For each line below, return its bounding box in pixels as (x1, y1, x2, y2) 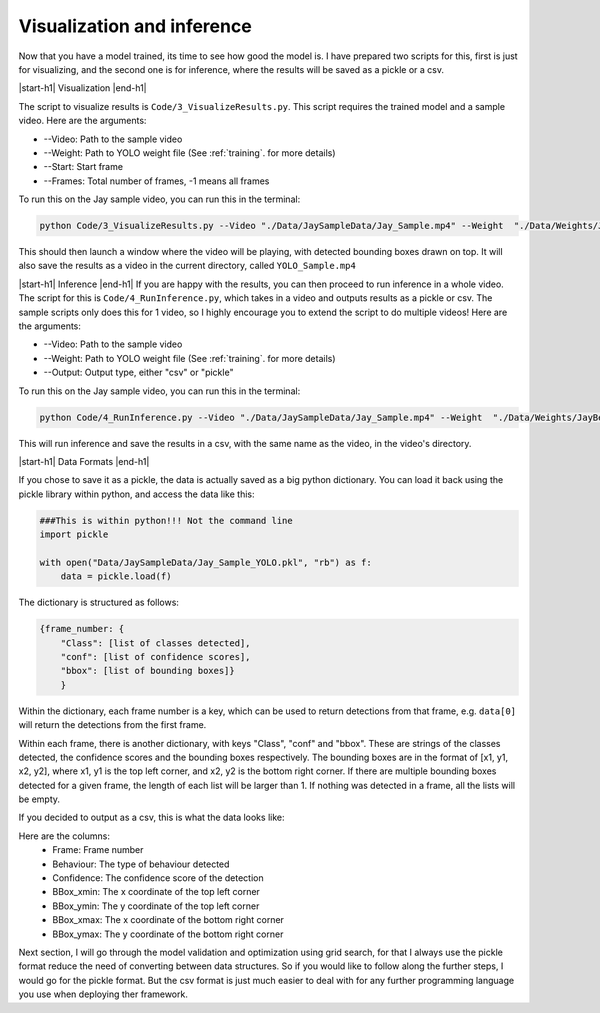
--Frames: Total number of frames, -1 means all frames (43, 175, 270, 187)
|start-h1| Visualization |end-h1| (18, 82, 147, 94)
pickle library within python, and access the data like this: (18, 488, 255, 500)
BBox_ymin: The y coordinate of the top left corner (52, 900, 260, 912)
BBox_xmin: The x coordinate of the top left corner (52, 886, 260, 898)
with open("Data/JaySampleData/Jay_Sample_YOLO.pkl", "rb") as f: (39, 556, 372, 568)
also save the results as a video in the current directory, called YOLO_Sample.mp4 (18, 260, 357, 272)
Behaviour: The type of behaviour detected (52, 858, 230, 870)
